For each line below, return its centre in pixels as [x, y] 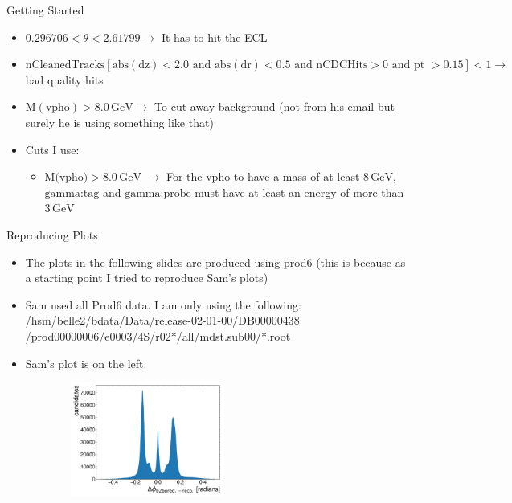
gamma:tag [72, 193]
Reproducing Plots [52, 234]
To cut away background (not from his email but [274, 106]
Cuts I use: [52, 149]
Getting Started [45, 10]
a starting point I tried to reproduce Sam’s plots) [147, 278]
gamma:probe [158, 193]
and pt [408, 65]
